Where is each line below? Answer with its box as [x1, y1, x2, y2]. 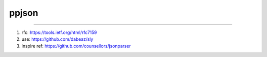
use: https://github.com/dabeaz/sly [21, 36, 93, 42]
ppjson [9, 7, 39, 18]
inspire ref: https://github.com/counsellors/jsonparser [21, 43, 131, 49]
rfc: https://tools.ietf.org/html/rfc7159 [21, 29, 97, 35]
